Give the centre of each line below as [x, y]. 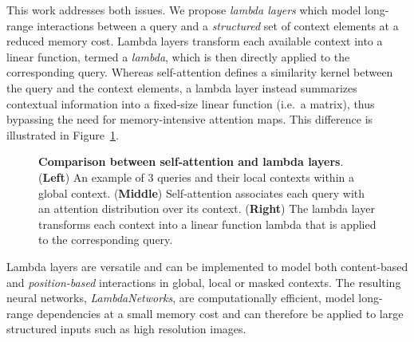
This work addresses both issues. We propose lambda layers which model [184, 10]
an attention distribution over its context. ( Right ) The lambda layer [207, 208]
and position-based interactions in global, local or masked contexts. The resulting [204, 282]
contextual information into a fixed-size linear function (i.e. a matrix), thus [191, 103]
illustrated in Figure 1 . [63, 134]
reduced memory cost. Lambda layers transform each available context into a [195, 41]
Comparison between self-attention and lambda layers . [191, 161]
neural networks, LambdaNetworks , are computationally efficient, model [181, 298]
